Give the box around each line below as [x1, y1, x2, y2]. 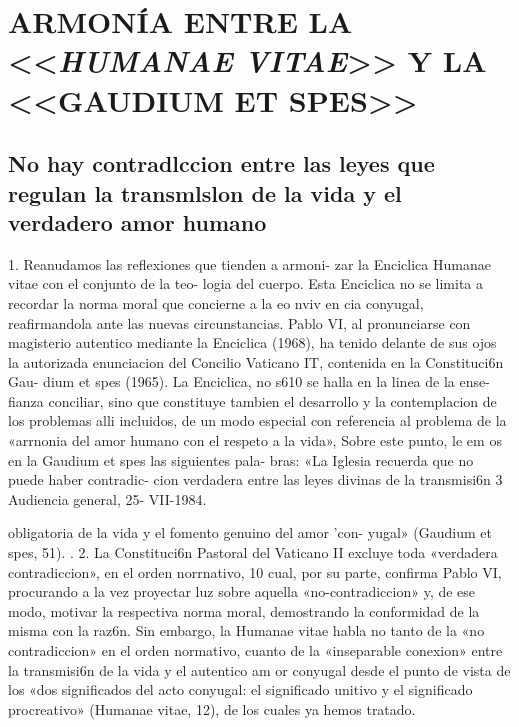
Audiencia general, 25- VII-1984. [8, 488, 207, 509]
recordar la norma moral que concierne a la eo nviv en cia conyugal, [8, 292, 424, 313]
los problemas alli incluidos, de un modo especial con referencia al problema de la [8, 410, 507, 431]
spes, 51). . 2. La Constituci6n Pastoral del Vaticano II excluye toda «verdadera [8, 542, 498, 563]
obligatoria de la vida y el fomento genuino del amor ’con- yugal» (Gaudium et [8, 522, 492, 543]
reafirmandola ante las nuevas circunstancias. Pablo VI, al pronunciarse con [8, 312, 471, 333]
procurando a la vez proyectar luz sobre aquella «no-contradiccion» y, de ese [8, 581, 476, 602]
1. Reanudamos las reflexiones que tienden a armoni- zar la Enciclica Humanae [8, 253, 491, 274]
